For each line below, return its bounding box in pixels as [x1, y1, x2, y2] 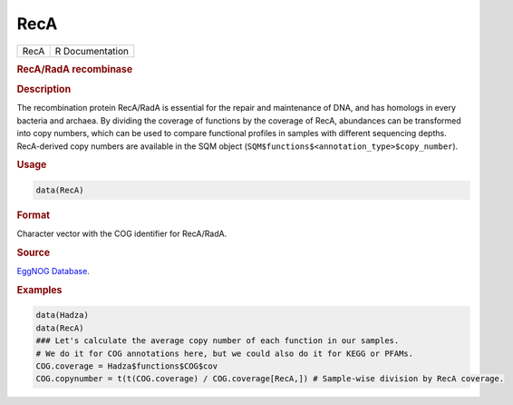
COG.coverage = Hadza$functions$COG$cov [35, 361, 218, 371]
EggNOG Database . [16, 266, 90, 277]
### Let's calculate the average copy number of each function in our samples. [35, 336, 400, 346]
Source [16, 246, 51, 259]
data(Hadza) [35, 310, 90, 321]
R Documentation [54, 44, 130, 57]
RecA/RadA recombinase [16, 63, 133, 75]
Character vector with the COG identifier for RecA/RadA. [16, 228, 227, 240]
